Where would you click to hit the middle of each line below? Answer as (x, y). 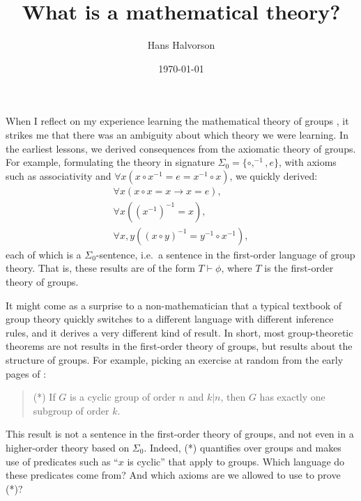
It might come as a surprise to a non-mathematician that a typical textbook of (174, 305)
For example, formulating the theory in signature (110, 162)
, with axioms (307, 162)
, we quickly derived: (274, 175)
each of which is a (44, 254)
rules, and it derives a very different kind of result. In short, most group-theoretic (179, 332)
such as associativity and (59, 175)
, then (233, 397)
